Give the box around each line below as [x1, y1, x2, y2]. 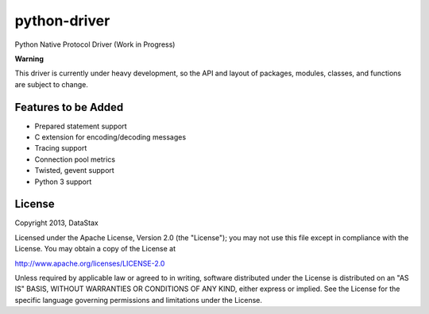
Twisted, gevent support [34, 166, 114, 175]
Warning [14, 54, 44, 63]
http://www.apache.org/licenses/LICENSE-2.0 [14, 258, 165, 268]
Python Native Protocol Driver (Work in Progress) [14, 40, 176, 49]
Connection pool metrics [34, 155, 115, 164]
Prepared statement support [34, 121, 127, 131]
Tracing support [34, 144, 87, 153]
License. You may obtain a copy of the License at [14, 244, 176, 254]
